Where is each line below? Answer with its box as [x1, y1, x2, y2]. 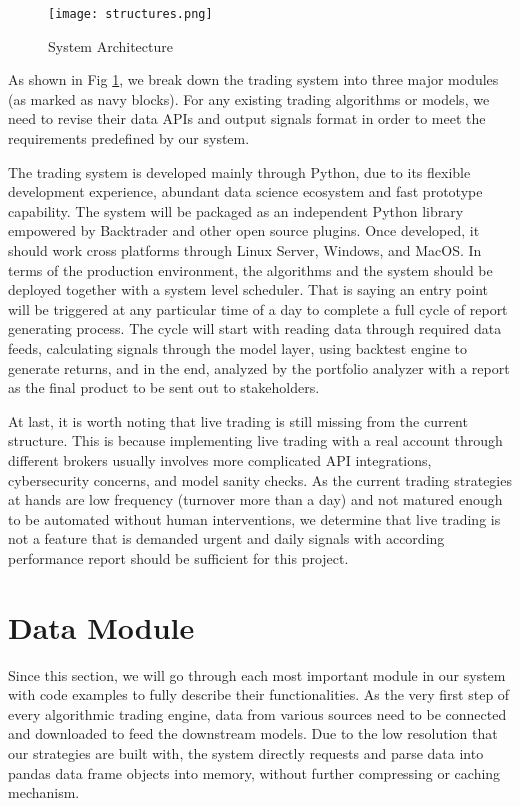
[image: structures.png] [48, 7, 213, 21]
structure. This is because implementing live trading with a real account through [8, 430, 503, 451]
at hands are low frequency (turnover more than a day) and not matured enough [8, 489, 503, 510]
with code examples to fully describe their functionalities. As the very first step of [8, 684, 510, 705]
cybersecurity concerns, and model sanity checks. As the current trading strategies [8, 469, 512, 490]
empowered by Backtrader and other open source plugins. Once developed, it [8, 220, 480, 241]
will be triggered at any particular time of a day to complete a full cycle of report [8, 298, 508, 319]
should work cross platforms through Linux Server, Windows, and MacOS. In [8, 240, 482, 260]
